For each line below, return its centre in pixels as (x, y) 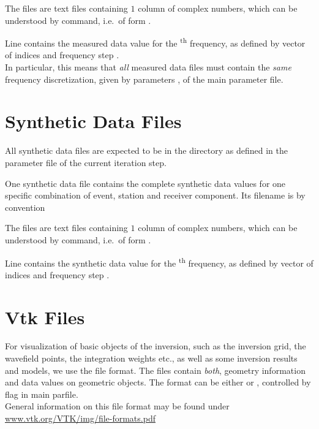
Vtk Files (45, 317)
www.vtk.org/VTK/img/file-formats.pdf (80, 418)
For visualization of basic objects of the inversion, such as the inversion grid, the (156, 346)
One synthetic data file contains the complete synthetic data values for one (145, 183)
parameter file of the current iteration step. (86, 162)
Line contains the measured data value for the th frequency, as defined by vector (155, 42)
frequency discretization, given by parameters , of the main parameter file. (144, 79)
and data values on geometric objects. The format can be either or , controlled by (158, 382)
